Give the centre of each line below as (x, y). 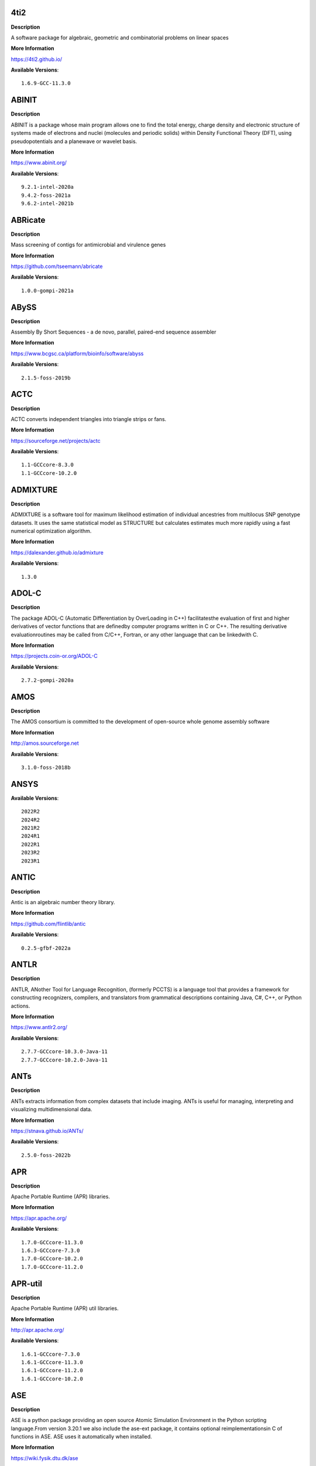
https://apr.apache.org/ (39, 1218)
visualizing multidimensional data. (51, 1109)
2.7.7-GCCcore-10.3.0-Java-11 (65, 1052)
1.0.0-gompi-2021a (48, 291)
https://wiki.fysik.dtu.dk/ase (44, 1458)
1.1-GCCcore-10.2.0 (49, 473)
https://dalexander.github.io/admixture (57, 552)
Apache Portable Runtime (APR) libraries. (61, 1197)
